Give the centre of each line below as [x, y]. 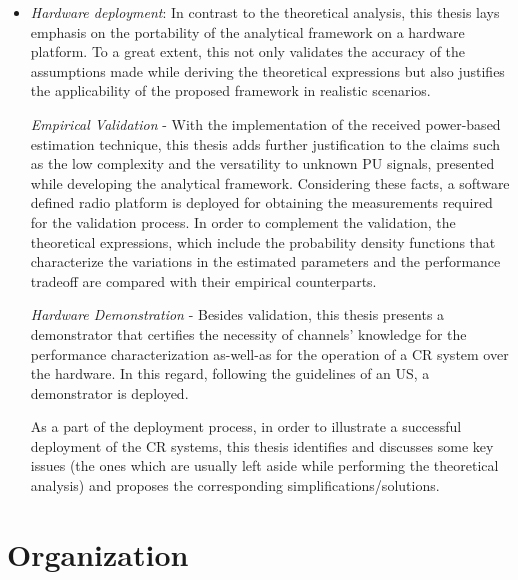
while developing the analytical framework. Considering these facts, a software [270, 182]
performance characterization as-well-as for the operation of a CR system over [269, 353]
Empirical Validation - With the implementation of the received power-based [265, 123]
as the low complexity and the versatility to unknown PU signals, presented [262, 163]
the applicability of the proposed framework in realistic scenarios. [230, 90]
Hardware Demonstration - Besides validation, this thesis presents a [237, 314]
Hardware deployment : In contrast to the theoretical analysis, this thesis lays [265, 12]
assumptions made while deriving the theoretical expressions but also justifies [267, 70]
